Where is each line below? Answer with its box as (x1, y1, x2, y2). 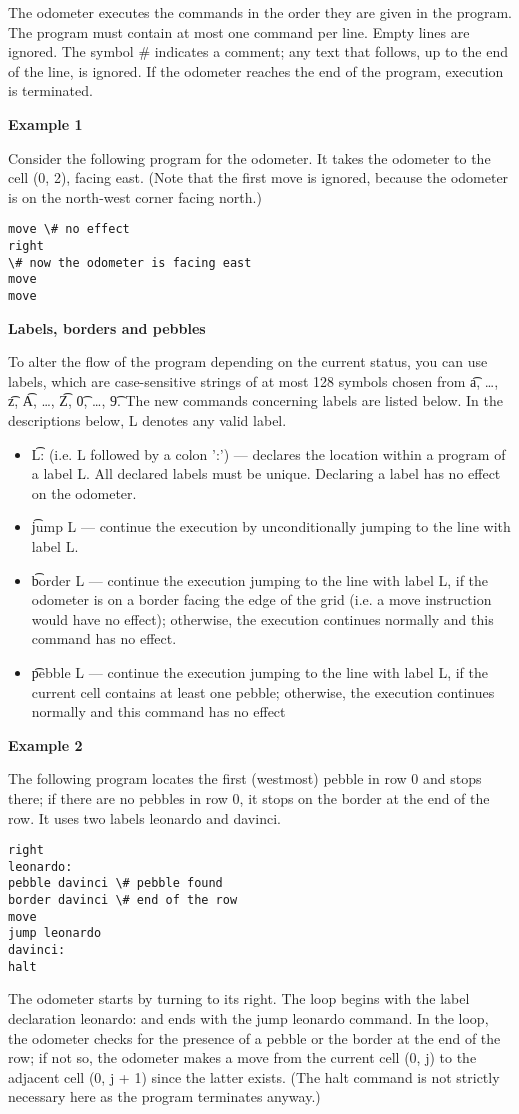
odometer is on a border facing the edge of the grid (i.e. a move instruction (31, 589, 492, 610)
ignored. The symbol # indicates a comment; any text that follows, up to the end (8, 41, 508, 62)
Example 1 (8, 113, 83, 134)
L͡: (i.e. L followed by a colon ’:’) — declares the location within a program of (31, 443, 506, 464)
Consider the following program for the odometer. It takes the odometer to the (8, 147, 491, 168)
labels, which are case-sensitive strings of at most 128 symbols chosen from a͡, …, (8, 370, 499, 391)
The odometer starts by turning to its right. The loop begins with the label (8, 988, 470, 1009)
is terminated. (8, 80, 93, 101)
